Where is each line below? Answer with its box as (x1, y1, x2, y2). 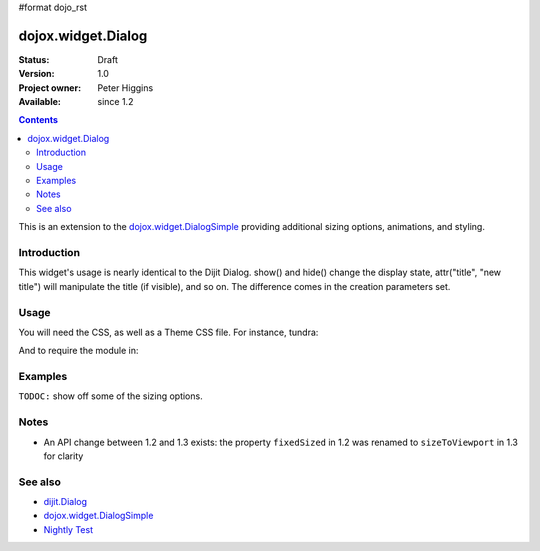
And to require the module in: (18, 345, 139, 357)
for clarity (43, 450, 84, 462)
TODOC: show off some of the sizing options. (18, 390, 204, 402)
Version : (18, 68, 55, 80)
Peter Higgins (97, 81, 154, 94)
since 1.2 (97, 96, 134, 108)
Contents (18, 114, 59, 126)
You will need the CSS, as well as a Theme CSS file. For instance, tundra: (18, 326, 319, 338)
